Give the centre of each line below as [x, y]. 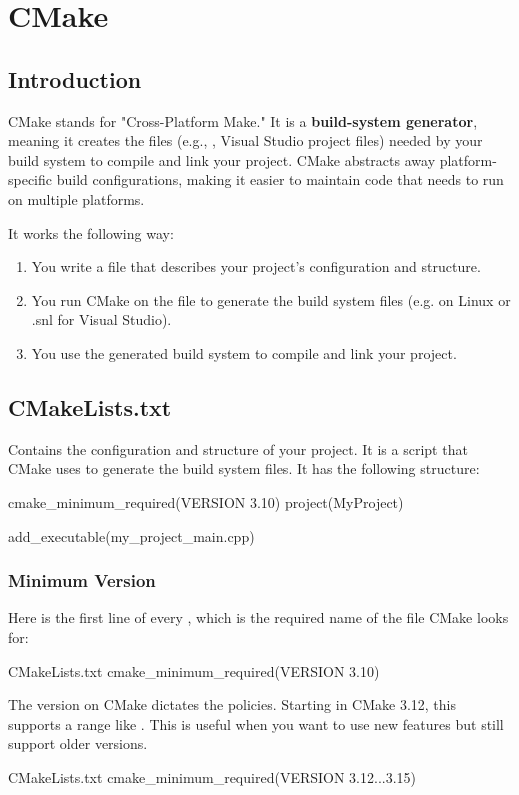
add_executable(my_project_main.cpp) [131, 535]
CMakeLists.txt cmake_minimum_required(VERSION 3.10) [194, 670]
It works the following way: [91, 232]
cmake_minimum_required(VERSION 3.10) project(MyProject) [206, 501]
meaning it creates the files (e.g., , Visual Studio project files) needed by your [245, 140]
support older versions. [78, 743]
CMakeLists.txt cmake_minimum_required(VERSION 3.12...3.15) [212, 776]
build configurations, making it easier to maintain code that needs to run [280, 179]
